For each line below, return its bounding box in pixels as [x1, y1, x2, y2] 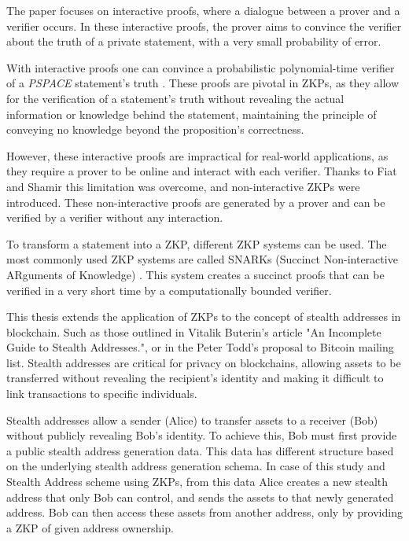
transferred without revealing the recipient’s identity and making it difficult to [6, 370, 384, 386]
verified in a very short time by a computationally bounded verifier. [6, 282, 332, 298]
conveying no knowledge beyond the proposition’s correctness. [6, 121, 304, 138]
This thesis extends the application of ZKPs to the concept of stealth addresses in [6, 308, 401, 325]
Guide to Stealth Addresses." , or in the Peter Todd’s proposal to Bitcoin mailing [6, 339, 394, 355]
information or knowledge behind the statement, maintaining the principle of [6, 105, 377, 122]
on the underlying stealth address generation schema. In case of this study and [6, 458, 385, 474]
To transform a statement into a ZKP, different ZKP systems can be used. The [6, 235, 387, 252]
